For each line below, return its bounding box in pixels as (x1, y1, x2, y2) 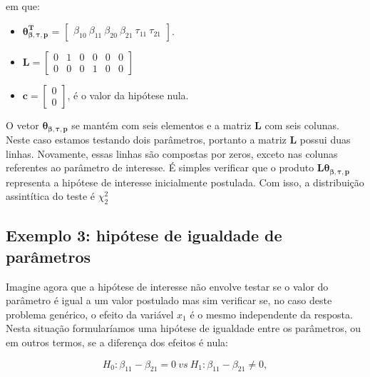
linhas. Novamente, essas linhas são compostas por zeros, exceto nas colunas (6, 146, 338, 161)
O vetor (6, 117, 39, 132)
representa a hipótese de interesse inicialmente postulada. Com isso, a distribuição (6, 174, 364, 189)
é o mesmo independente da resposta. (190, 306, 353, 321)
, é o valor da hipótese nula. (67, 87, 189, 102)
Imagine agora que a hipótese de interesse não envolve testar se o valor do (6, 278, 329, 293)
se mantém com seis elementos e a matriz (71, 117, 252, 132)
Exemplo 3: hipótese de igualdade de (6, 224, 282, 246)
